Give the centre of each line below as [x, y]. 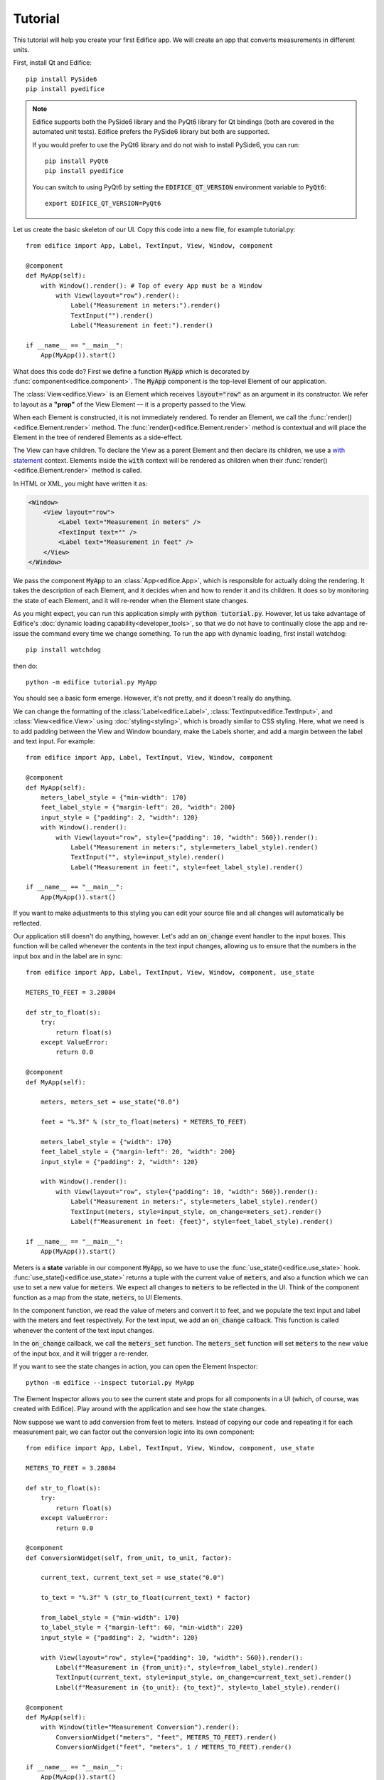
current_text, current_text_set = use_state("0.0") [132, 1578]
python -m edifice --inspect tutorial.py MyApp [110, 1383]
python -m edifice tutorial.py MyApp [92, 682]
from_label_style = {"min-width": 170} [110, 1618]
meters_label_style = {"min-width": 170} [114, 797]
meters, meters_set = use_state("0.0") [110, 1102]
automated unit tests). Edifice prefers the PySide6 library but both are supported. [151, 132]
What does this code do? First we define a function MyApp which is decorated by [132, 371]
